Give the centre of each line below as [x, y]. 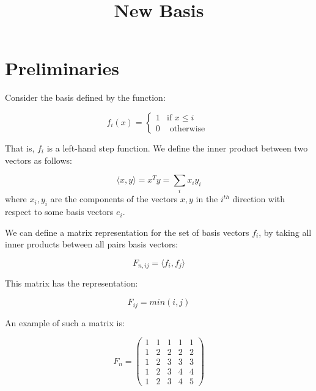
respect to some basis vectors [59, 212]
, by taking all [285, 232]
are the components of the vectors [114, 199]
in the [207, 199]
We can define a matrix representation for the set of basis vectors [127, 232]
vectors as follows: [39, 160]
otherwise [187, 129]
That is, [20, 148]
